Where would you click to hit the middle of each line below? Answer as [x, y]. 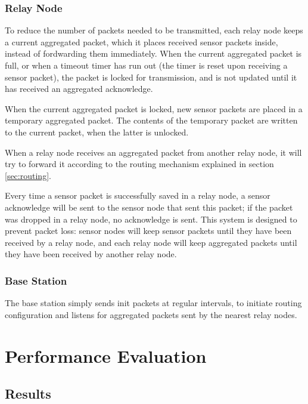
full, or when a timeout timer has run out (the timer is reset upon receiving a [146, 65]
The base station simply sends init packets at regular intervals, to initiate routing [153, 303]
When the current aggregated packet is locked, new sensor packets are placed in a [154, 108]
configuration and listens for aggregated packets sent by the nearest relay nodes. [151, 314]
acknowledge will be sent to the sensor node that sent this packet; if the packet [149, 207]
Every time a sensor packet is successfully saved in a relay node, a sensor [138, 195]
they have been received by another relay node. [91, 254]
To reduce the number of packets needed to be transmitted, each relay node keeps [154, 30]
